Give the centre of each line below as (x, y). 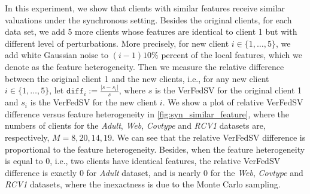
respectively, (27, 137)
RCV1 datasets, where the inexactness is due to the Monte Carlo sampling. (143, 184)
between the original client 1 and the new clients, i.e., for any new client (137, 78)
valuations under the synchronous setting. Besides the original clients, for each (148, 19)
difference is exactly (41, 172)
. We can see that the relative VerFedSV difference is (209, 137)
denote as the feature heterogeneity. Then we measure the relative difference (145, 66)
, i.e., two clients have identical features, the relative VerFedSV (165, 161)
